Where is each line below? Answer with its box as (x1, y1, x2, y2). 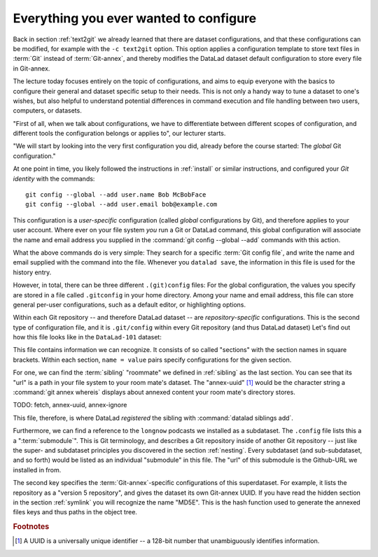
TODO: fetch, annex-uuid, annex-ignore (13, 401, 127, 409)
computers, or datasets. (13, 106, 82, 115)
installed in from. (13, 465, 62, 474)
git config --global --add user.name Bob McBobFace (25, 191, 206, 199)
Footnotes (13, 522, 50, 532)
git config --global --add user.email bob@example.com (25, 200, 218, 209)
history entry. (13, 268, 52, 276)
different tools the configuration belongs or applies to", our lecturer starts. (13, 129, 226, 138)
